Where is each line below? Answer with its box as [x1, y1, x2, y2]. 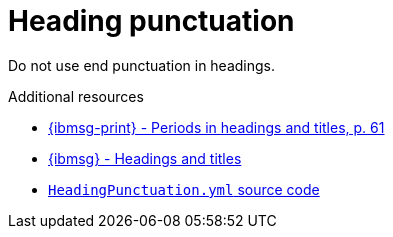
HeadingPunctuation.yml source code [48, 180, 320, 198]
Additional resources [8, 87, 144, 105]
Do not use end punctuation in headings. [8, 56, 276, 74]
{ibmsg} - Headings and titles [48, 149, 242, 167]
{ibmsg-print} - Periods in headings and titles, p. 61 [48, 118, 385, 136]
